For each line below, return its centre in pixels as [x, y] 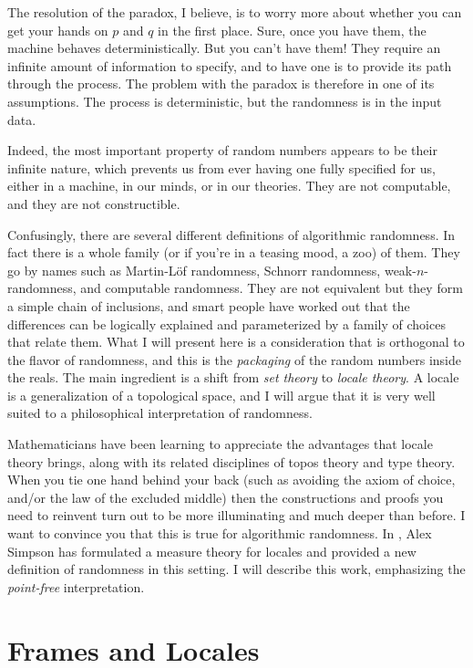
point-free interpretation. [76, 586]
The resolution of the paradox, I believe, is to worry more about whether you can [235, 12]
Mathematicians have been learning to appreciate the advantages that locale [220, 444]
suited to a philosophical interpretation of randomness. [160, 413]
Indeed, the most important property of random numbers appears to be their [222, 150]
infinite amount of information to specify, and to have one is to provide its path [230, 65]
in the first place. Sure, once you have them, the [292, 30]
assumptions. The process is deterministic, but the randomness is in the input [225, 101]
